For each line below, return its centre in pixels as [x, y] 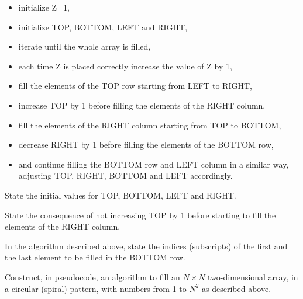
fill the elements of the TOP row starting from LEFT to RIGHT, [135, 86]
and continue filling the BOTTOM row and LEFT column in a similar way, [154, 164]
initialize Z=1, [44, 7]
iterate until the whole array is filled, [85, 46]
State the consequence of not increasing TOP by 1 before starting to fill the [140, 215]
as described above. [237, 288]
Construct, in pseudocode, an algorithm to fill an [92, 277]
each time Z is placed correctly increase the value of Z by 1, [125, 66]
